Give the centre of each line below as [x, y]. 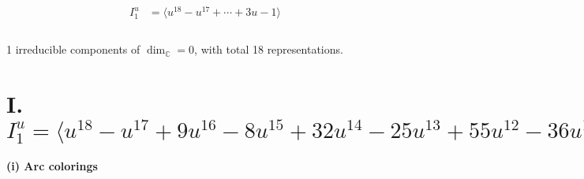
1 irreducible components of [73, 49]
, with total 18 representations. [269, 49]
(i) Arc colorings [52, 166]
